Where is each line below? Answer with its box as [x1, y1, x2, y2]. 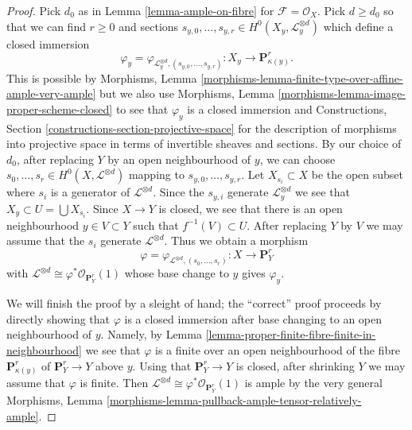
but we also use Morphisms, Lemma [99, 85, 274, 102]
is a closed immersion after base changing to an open [124, 310, 383, 327]
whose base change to [124, 265, 229, 281]
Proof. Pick [6, 2, 61, 18]
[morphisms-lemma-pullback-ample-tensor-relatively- [107, 392, 362, 409]
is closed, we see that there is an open [158, 200, 343, 216]
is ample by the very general [244, 374, 383, 391]
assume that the [6, 232, 85, 249]
